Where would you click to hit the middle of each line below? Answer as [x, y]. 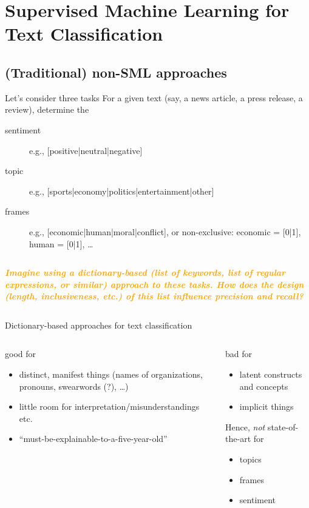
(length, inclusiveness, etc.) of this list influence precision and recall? [154, 296]
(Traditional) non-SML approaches [116, 72]
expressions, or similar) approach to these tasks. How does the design [154, 284]
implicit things [267, 406]
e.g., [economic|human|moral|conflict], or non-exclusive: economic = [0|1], [165, 231]
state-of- [283, 426]
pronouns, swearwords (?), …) [74, 386]
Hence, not [245, 426]
